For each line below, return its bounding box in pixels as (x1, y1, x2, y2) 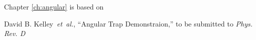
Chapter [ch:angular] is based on (4, 1, 104, 11)
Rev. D (4, 28, 26, 38)
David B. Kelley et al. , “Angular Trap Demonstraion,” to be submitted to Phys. (4, 18, 253, 28)
